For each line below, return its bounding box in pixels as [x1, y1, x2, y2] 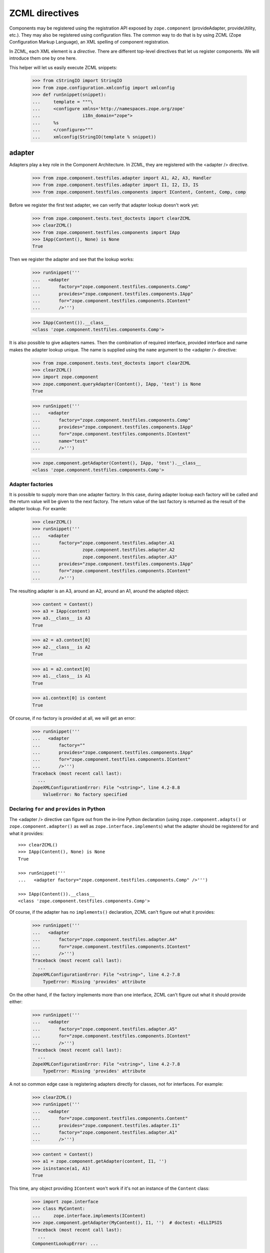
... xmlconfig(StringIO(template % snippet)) [32, 134, 156, 140]
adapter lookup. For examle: [9, 505, 67, 511]
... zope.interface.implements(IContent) [32, 1213, 146, 1218]
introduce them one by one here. [9, 55, 77, 61]
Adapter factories [9, 481, 53, 488]
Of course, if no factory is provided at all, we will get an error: [9, 715, 136, 721]
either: [9, 998, 22, 1004]
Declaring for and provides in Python [9, 805, 105, 812]
